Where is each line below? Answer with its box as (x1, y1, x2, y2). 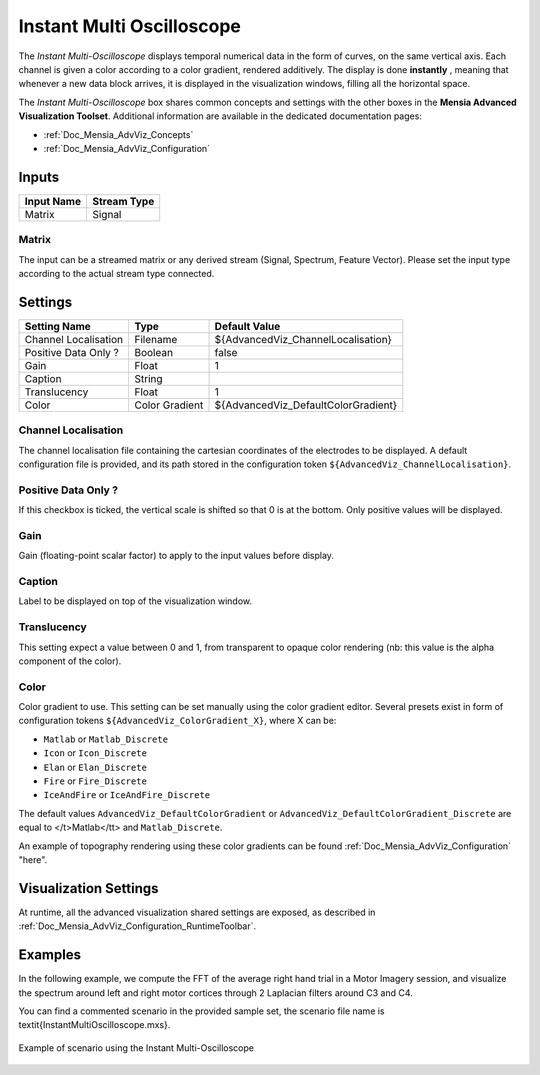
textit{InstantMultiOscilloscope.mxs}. (18, 1019, 171, 1031)
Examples (18, 946, 82, 964)
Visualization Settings (18, 880, 159, 897)
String (134, 371, 164, 385)
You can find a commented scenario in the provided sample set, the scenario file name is (18, 1005, 385, 1017)
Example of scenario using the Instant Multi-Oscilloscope (18, 1041, 255, 1054)
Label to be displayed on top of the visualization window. (18, 595, 252, 607)
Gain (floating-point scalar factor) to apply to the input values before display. (18, 550, 335, 562)
